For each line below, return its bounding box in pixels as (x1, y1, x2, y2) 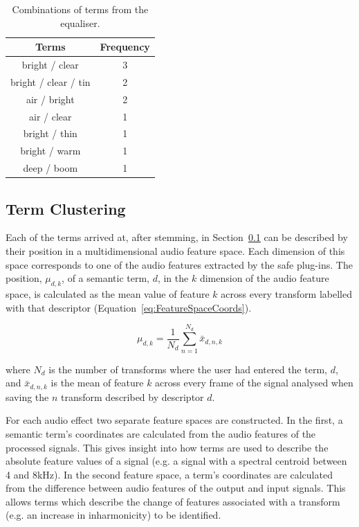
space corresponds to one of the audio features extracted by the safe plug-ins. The (6, 257, 353, 271)
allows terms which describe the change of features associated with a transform (6, 494, 340, 508)
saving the (6, 389, 49, 404)
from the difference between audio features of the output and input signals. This (6, 481, 346, 495)
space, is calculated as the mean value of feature (6, 286, 210, 301)
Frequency (100, 39, 150, 54)
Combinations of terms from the (12, 2, 149, 16)
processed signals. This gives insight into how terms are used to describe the (6, 440, 329, 454)
